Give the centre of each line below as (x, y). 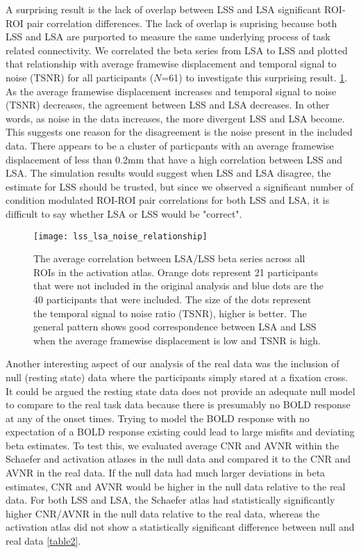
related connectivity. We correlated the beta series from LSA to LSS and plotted (177, 50)
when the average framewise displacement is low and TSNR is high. (177, 340)
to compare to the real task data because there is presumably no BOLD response (178, 404)
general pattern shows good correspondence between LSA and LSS (175, 327)
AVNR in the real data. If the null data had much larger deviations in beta (166, 473)
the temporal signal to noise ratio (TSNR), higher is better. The (170, 313)
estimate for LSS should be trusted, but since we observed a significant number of (179, 186)
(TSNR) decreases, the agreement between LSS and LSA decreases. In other (168, 105)
